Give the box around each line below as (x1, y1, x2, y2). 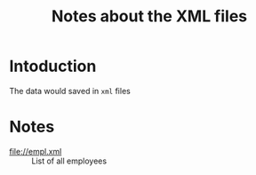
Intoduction (9, 56, 97, 76)
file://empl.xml (9, 146, 62, 156)
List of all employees (31, 155, 108, 166)
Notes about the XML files (51, 6, 248, 27)
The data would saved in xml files (9, 85, 131, 96)
